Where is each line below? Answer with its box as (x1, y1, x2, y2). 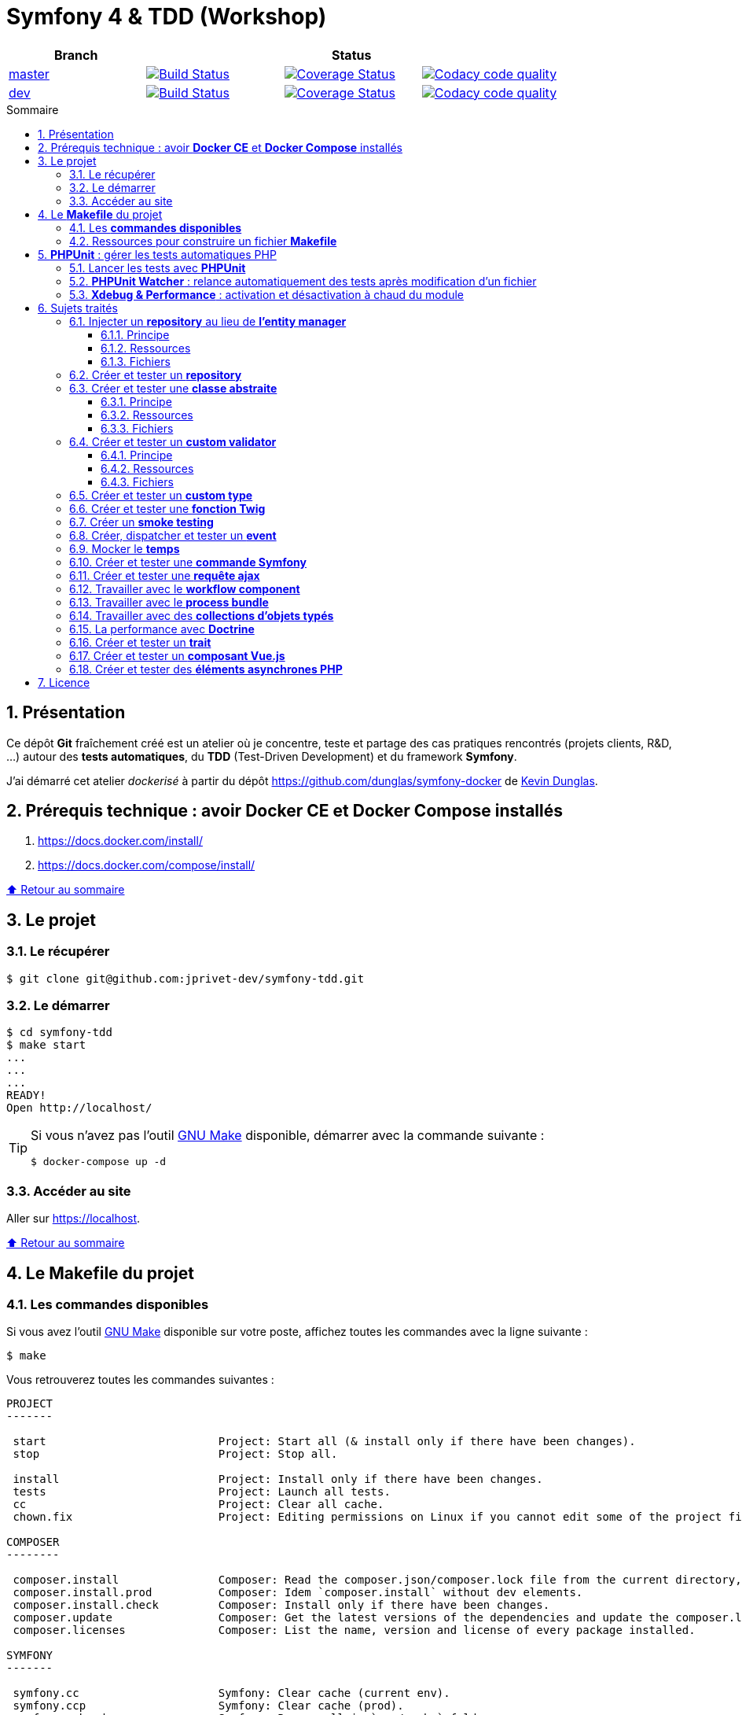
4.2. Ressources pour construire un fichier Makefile (69, 234, 337, 248)
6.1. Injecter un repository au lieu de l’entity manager (69, 314, 347, 328)
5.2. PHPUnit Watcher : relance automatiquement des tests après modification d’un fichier (69, 274, 537, 288)
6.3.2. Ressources (101, 408, 193, 422)
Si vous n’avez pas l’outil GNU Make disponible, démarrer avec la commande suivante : (31, 1127, 545, 1144)
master (9, 65, 50, 82)
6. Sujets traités (38, 301, 118, 315)
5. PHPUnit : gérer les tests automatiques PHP (38, 247, 277, 261)
